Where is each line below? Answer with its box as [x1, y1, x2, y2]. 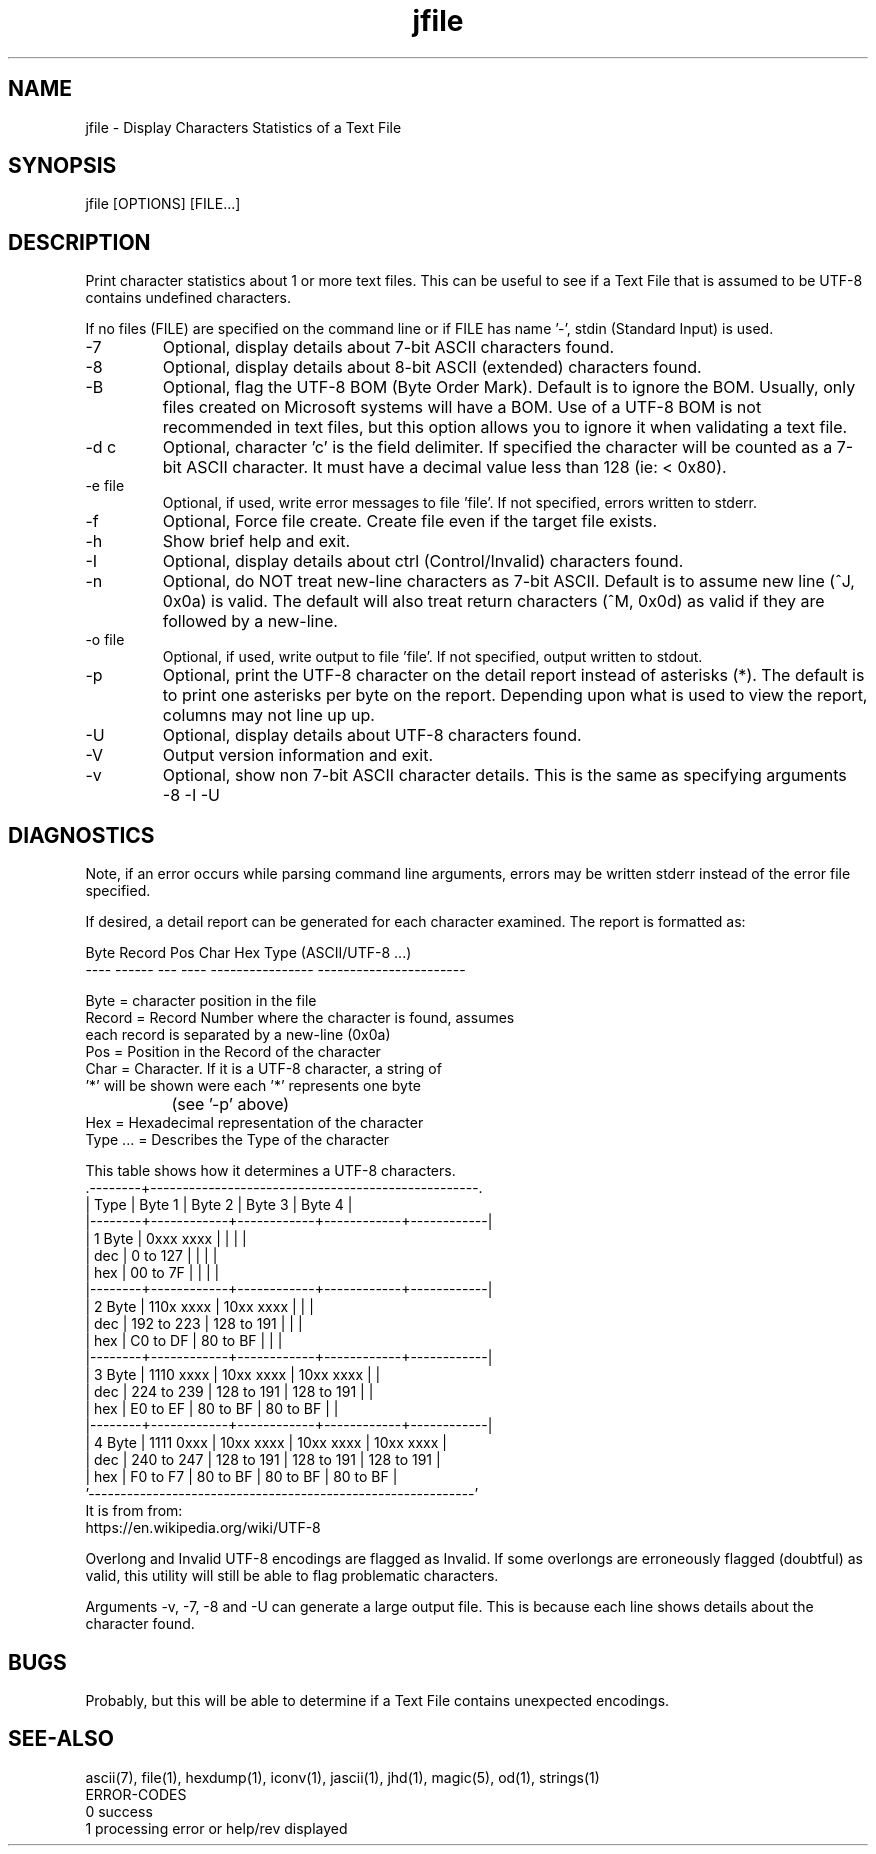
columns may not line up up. [162, 705, 375, 726]
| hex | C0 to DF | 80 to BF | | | [85, 1332, 283, 1350]
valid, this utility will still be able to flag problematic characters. [85, 1567, 499, 1585]
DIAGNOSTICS [8, 822, 155, 848]
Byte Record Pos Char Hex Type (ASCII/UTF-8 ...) [85, 944, 412, 962]
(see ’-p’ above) [171, 1094, 290, 1115]
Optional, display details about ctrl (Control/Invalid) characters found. [162, 551, 684, 572]
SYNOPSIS [8, 153, 117, 179]
